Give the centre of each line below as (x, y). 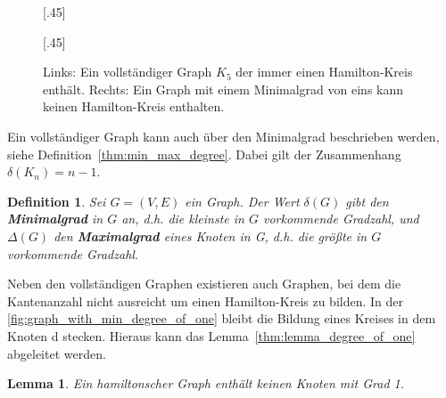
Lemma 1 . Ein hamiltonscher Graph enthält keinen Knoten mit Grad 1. (206, 383)
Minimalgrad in (55, 219)
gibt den (367, 201)
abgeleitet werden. (57, 353)
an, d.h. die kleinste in (183, 219)
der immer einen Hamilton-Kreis (324, 72)
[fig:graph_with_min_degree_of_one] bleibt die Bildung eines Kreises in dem (222, 318)
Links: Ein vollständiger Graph (128, 72)
